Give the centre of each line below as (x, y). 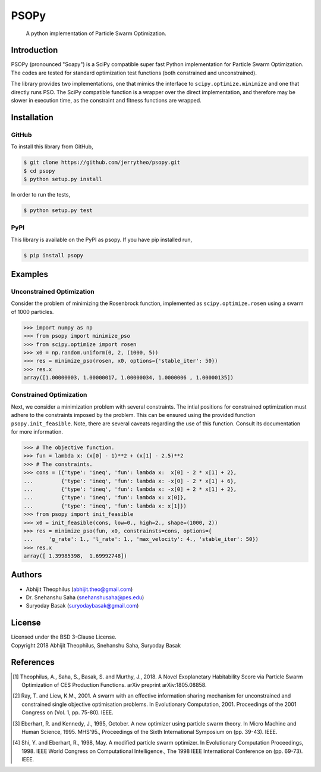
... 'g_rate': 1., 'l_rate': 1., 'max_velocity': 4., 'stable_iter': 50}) (141, 539)
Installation (32, 117)
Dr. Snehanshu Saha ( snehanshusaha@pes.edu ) (85, 597)
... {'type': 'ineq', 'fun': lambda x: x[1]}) (105, 506)
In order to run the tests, (41, 194)
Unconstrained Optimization (53, 292)
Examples (30, 274)
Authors (26, 575)
